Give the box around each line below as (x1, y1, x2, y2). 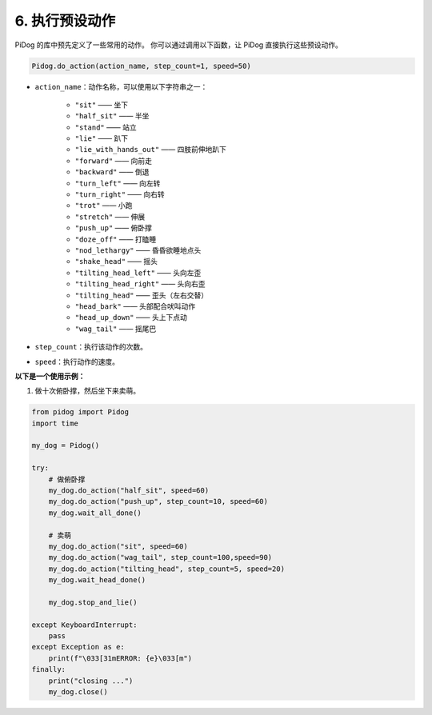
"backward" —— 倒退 (74, 167, 150, 177)
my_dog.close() (48, 688, 108, 697)
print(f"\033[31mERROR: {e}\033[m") (48, 653, 192, 663)
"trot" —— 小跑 (74, 201, 133, 210)
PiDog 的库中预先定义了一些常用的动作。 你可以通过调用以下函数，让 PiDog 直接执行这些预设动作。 (14, 40, 343, 50)
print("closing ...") (48, 676, 134, 685)
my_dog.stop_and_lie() (48, 597, 138, 607)
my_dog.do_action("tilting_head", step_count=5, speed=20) (48, 564, 286, 573)
